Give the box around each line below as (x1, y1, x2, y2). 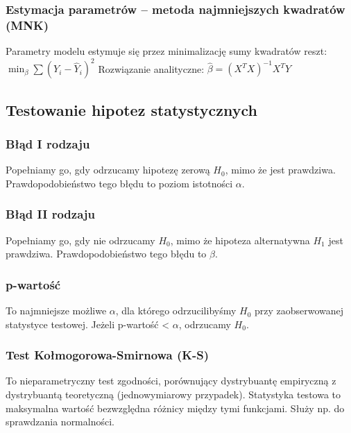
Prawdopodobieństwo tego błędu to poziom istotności (6, 176, 233, 190)
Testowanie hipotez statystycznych (6, 99, 257, 120)
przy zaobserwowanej (255, 303, 344, 318)
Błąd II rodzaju (6, 205, 95, 223)
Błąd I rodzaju (6, 135, 90, 152)
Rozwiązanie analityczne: (98, 61, 205, 76)
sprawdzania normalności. (6, 414, 114, 429)
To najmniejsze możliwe (6, 303, 107, 318)
